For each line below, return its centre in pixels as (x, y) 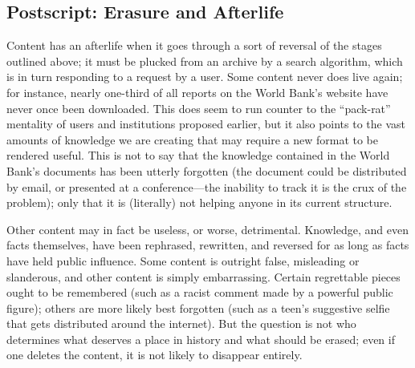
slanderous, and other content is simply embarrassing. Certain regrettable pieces (203, 276)
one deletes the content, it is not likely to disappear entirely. (155, 355)
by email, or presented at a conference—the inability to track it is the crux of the (207, 186)
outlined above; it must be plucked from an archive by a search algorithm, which (205, 61)
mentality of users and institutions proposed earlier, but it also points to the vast (206, 124)
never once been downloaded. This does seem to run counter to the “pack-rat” (199, 108)
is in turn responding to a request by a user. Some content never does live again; (205, 77)
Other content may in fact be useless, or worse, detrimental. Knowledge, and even (207, 229)
